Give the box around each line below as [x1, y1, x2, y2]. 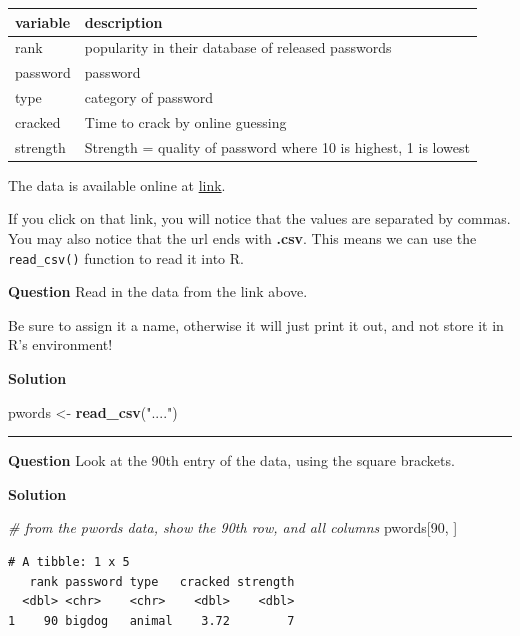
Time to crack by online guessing [84, 111, 287, 132]
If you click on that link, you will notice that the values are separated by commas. [8, 208, 511, 229]
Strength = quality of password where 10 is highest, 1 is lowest [84, 136, 470, 157]
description [84, 11, 163, 32]
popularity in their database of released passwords [84, 37, 392, 58]
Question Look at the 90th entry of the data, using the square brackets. [8, 450, 455, 471]
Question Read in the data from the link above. [8, 281, 308, 302]
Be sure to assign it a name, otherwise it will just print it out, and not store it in [8, 314, 504, 335]
